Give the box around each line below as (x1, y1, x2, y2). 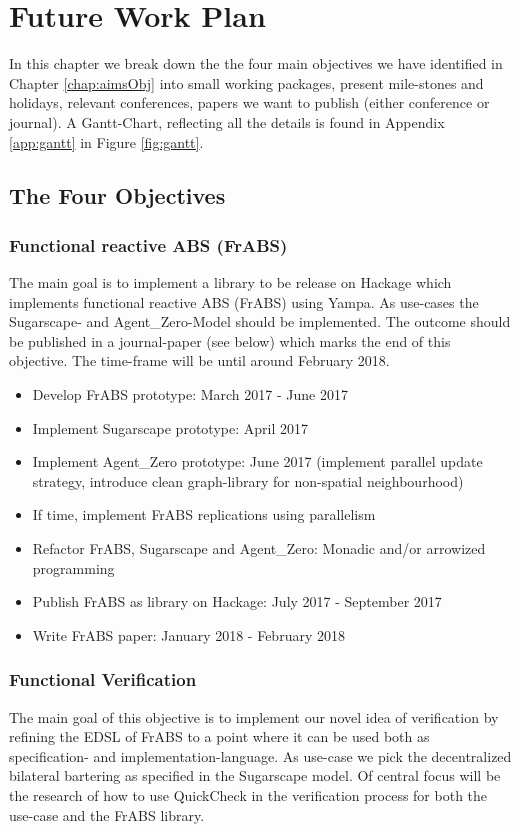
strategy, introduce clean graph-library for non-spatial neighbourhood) (32, 470, 464, 491)
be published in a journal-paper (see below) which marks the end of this (9, 330, 451, 351)
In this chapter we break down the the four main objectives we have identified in (9, 53, 503, 74)
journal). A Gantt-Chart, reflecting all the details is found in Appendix (9, 111, 445, 132)
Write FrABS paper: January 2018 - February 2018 (32, 624, 345, 645)
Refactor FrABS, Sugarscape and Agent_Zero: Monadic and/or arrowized (32, 538, 486, 559)
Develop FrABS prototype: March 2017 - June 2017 (32, 384, 348, 405)
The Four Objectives (9, 180, 226, 211)
